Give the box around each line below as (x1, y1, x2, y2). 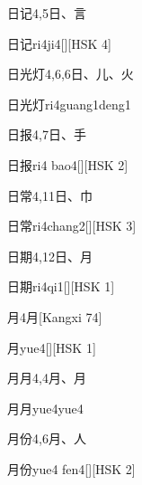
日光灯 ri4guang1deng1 (7, 94, 131, 113)
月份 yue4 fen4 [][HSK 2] (7, 459, 136, 478)
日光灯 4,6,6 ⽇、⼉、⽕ (7, 64, 134, 83)
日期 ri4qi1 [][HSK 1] (7, 277, 115, 296)
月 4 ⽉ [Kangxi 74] (7, 307, 102, 326)
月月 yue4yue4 (7, 398, 84, 417)
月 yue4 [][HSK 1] (7, 338, 96, 357)
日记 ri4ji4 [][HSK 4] (7, 33, 111, 52)
